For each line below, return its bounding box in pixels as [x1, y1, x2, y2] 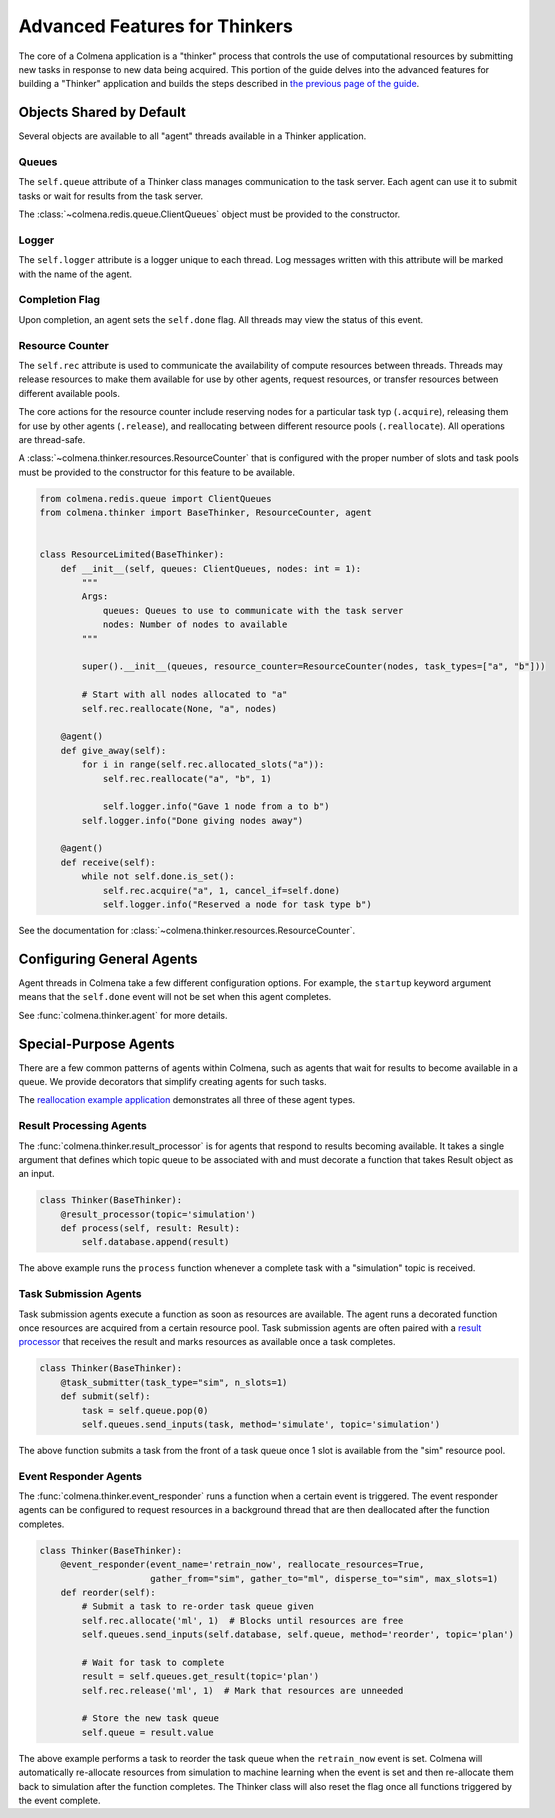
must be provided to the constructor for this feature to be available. [18, 466, 295, 478]
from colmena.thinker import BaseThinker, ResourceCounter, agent [39, 507, 372, 519]
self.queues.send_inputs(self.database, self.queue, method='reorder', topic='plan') [81, 1629, 515, 1640]
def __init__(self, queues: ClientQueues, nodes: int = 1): [60, 563, 362, 574]
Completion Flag [18, 293, 100, 307]
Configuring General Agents [18, 950, 199, 967]
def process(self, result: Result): [60, 1223, 240, 1234]
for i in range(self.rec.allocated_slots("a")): [81, 759, 325, 770]
